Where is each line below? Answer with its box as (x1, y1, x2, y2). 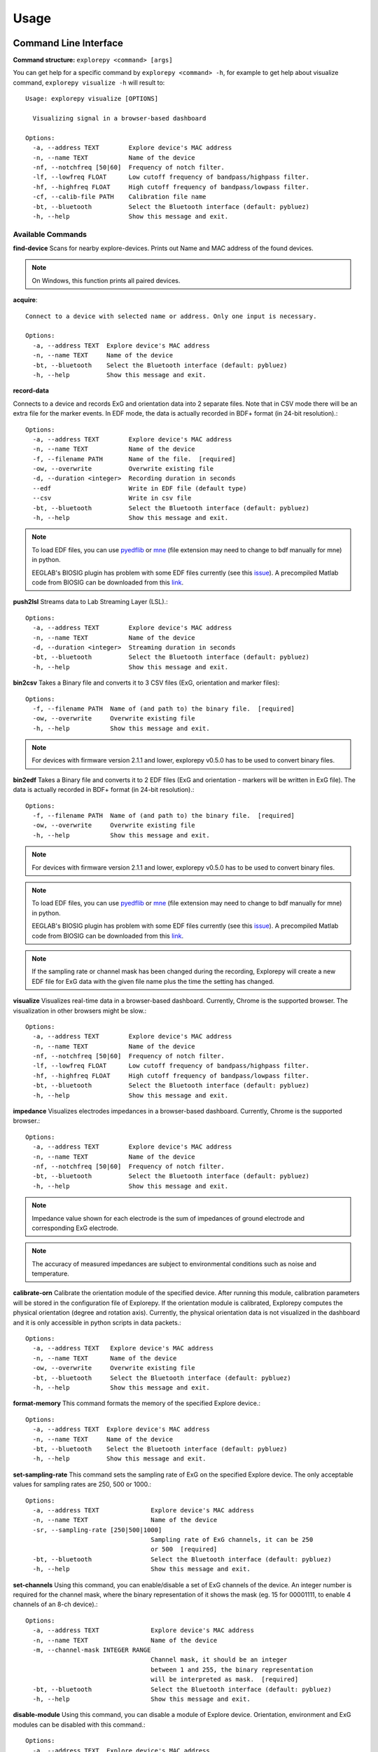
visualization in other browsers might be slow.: (13, 1006, 147, 1015)
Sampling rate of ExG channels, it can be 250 (150, 1535, 314, 1544)
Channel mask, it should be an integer (150, 1656, 288, 1664)
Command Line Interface (13, 37, 124, 49)
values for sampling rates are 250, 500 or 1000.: (13, 1480, 152, 1488)
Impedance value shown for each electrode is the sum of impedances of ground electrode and (31, 1214, 304, 1222)
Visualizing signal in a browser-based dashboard (32, 114, 206, 123)
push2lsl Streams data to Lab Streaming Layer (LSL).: (13, 598, 168, 606)
